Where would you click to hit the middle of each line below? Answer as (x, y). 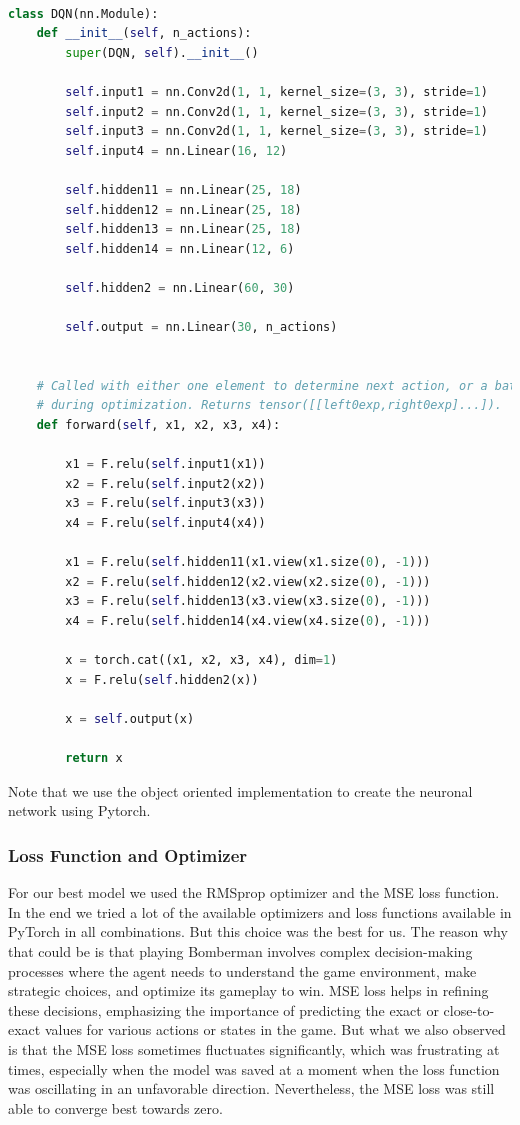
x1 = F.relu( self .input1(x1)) (165, 464)
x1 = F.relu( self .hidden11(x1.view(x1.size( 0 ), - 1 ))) (248, 562)
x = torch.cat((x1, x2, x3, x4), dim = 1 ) (201, 660)
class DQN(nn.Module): (83, 13)
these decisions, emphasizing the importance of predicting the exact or (223, 1009)
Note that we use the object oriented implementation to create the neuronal (240, 790)
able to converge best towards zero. (115, 1107)
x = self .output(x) (130, 718)
